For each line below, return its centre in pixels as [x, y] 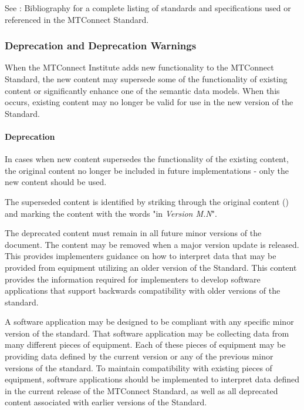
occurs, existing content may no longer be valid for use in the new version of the [149, 102]
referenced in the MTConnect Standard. [77, 19]
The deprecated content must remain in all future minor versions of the [133, 233]
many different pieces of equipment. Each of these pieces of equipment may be [145, 345]
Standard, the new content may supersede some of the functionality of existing [146, 79]
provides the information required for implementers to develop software [133, 279]
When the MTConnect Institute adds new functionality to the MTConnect [139, 67]
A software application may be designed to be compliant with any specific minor [149, 322]
